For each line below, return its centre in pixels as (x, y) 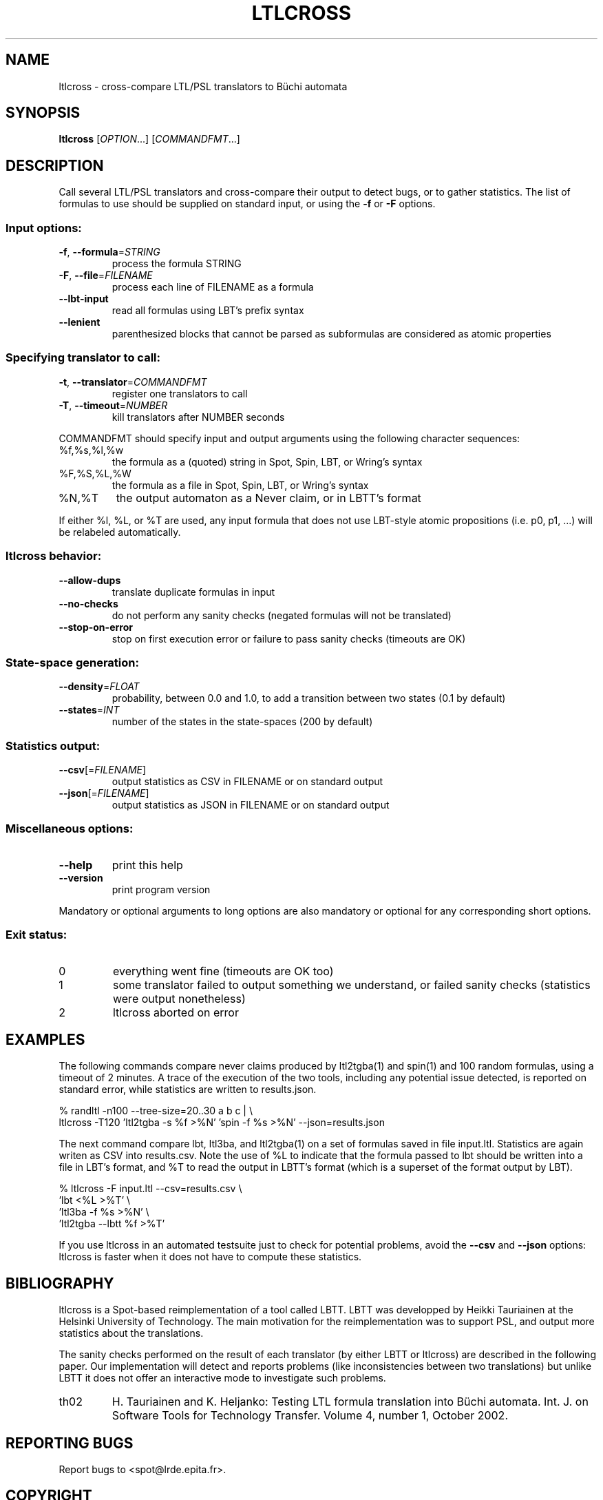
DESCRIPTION (55, 165)
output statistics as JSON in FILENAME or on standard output (251, 805)
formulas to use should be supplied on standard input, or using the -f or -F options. (247, 204)
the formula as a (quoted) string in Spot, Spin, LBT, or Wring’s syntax (267, 461)
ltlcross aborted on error (176, 1012)
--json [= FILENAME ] (104, 793)
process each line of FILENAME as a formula (213, 287)
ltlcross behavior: (54, 556)
